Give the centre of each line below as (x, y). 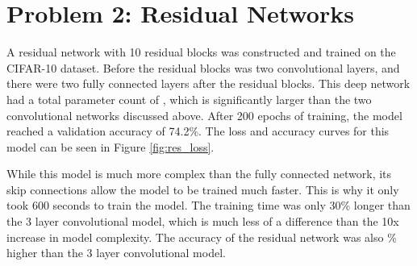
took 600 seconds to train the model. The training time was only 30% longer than (208, 205)
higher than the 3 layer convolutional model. (116, 253)
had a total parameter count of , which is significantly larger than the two (189, 99)
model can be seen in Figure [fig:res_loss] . (111, 146)
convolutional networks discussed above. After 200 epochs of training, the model (204, 115)
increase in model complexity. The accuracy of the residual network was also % (202, 237)
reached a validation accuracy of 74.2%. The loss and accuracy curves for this (198, 131)
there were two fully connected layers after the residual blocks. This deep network (208, 83)
